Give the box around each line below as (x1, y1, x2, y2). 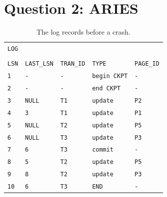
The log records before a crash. (36, 27, 130, 37)
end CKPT (92, 84, 121, 92)
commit (92, 146, 113, 154)
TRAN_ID (60, 60, 85, 68)
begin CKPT (92, 73, 128, 80)
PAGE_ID (134, 60, 160, 68)
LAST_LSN (25, 60, 54, 68)
